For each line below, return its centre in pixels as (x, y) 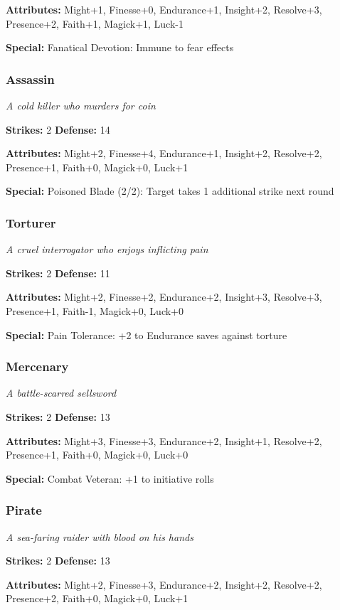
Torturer (31, 222)
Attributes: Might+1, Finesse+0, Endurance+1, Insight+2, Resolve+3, (164, 9)
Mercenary (37, 366)
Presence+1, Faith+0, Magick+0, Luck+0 (97, 455)
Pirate (24, 510)
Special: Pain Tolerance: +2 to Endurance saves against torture (147, 335)
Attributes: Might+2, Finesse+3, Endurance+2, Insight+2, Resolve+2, (164, 584)
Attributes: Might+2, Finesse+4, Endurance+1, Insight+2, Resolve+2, (164, 153)
